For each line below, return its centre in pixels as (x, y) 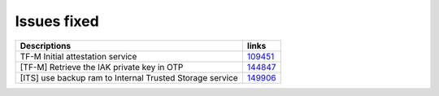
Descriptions (46, 46)
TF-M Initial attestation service (78, 56)
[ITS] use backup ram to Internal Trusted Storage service (129, 77)
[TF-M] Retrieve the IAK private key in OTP (102, 67)
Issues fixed (57, 21)
